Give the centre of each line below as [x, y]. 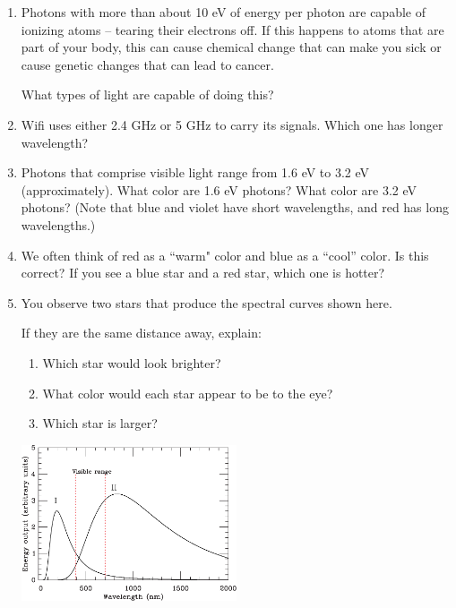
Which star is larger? [100, 423]
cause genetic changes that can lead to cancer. [147, 64]
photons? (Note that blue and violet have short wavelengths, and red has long [235, 207]
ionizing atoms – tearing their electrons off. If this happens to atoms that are [232, 29]
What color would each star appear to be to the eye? [188, 393]
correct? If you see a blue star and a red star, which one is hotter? [203, 273]
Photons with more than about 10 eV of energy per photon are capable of [223, 12]
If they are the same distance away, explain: [141, 333]
